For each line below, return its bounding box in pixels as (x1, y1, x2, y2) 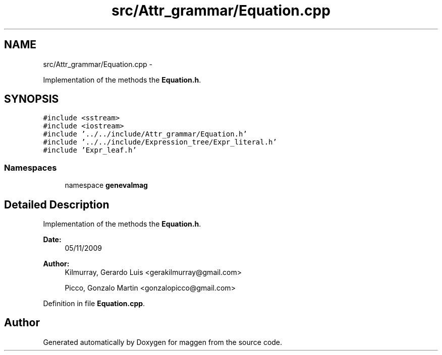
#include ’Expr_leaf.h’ (43, 146, 137, 155)
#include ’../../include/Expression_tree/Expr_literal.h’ (43, 138, 277, 147)
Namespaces (4, 162, 57, 173)
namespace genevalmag (65, 181, 148, 190)
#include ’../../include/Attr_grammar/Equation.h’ (43, 130, 247, 138)
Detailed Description (4, 198, 109, 211)
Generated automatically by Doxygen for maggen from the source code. (43, 337, 283, 346)
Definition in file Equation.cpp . (43, 299, 145, 308)
